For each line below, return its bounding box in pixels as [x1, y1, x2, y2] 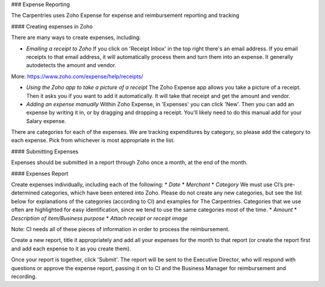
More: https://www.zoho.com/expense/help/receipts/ [11, 73, 144, 80]
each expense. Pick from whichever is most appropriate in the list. [11, 137, 175, 144]
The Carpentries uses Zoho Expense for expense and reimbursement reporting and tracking [11, 12, 240, 19]
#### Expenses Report [11, 170, 69, 177]
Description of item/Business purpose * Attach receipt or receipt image [11, 214, 188, 222]
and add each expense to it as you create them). [11, 245, 132, 252]
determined [11, 189, 40, 196]
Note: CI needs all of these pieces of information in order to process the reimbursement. [11, 225, 230, 232]
